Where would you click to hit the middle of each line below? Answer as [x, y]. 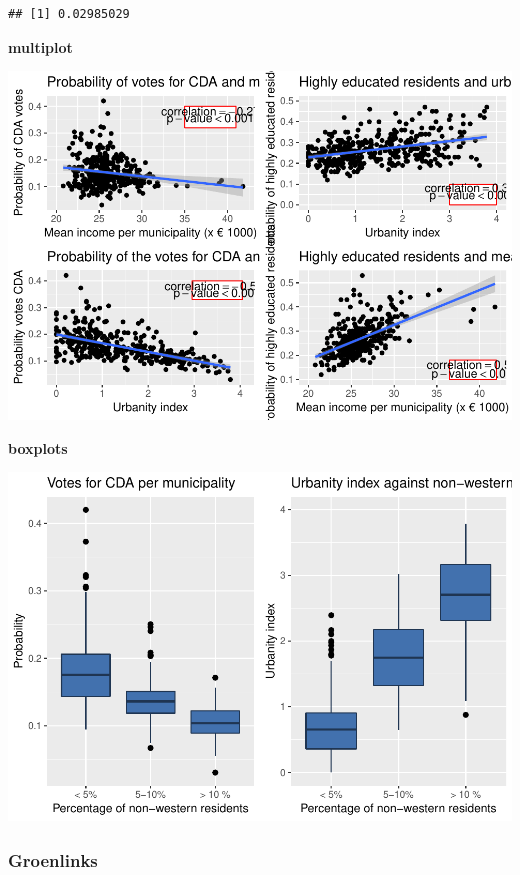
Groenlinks [53, 859]
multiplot [40, 46]
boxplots [38, 447]
